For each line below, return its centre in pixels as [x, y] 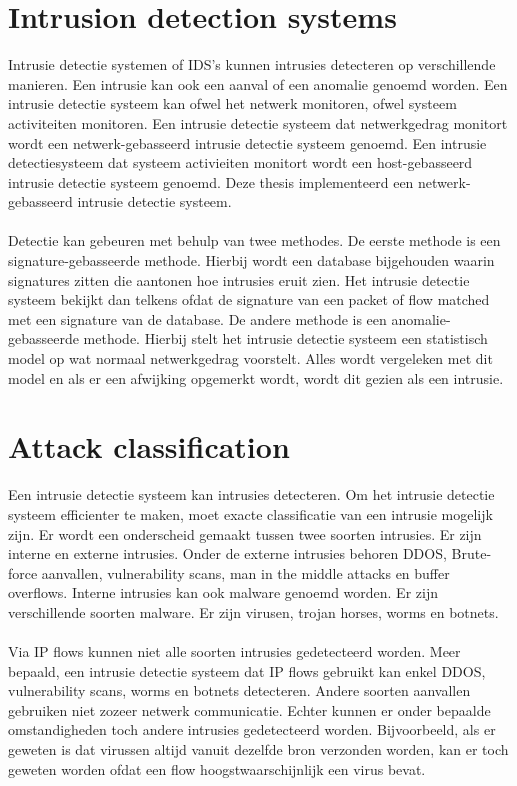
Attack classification [149, 446]
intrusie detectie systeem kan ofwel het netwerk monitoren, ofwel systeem [232, 103]
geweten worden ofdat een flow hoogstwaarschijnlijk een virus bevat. [217, 768]
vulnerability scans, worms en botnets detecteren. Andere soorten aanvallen [239, 690]
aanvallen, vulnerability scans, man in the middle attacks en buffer [245, 572]
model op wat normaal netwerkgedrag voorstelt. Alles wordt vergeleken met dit [250, 358]
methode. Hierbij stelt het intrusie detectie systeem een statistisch [285, 338]
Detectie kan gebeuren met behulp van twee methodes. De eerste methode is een [254, 240]
